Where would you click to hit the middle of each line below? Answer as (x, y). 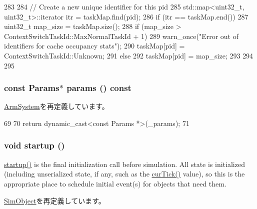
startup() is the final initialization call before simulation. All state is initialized (124, 164)
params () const (99, 88)
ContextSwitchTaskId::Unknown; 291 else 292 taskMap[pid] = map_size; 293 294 (129, 55)
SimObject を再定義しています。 (55, 200)
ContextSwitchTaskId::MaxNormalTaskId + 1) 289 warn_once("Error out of (121, 36)
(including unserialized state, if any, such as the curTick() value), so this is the (124, 174)
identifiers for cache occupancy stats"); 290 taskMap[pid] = (94, 46)
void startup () (34, 145)
